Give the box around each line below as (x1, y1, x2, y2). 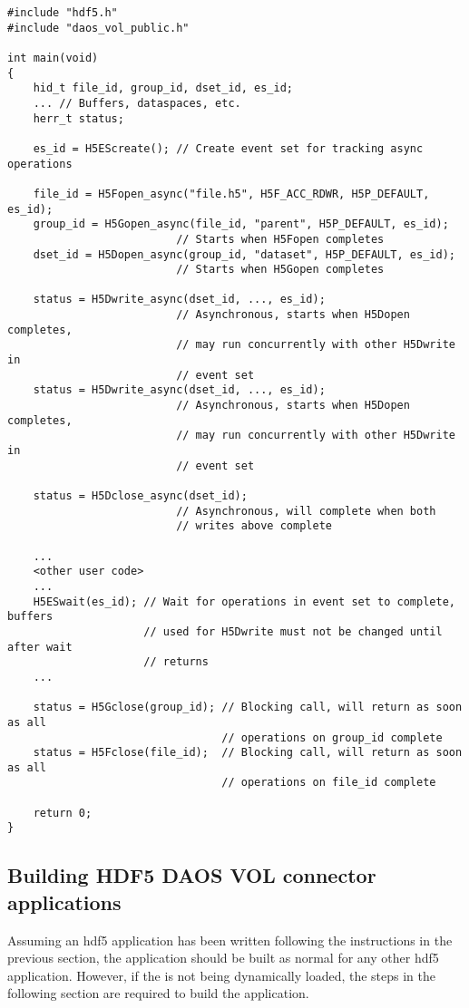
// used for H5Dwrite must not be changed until (143, 625, 443, 638)
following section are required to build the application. (7, 984, 309, 1003)
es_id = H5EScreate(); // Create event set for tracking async (33, 141, 424, 155)
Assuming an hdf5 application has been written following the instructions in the (7, 930, 453, 949)
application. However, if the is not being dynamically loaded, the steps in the (7, 965, 436, 984)
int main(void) (7, 51, 99, 64)
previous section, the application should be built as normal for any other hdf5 (7, 948, 439, 967)
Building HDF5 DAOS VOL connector (7, 861, 376, 889)
